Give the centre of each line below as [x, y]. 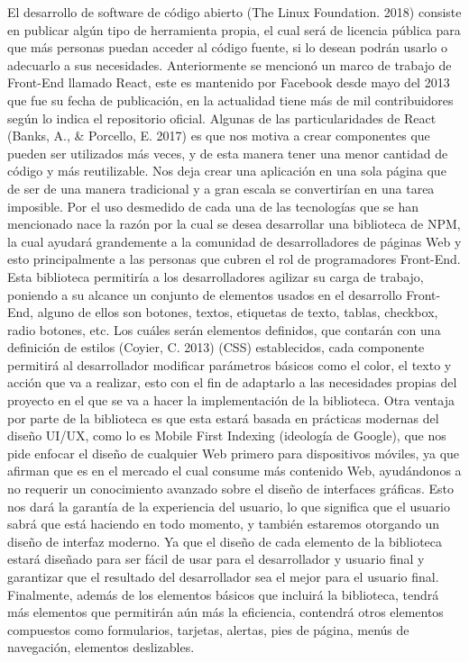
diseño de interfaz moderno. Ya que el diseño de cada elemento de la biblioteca [225, 541]
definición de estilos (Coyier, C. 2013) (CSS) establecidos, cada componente [216, 347]
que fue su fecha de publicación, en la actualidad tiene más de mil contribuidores [230, 100]
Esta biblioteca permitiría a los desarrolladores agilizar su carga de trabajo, [216, 276]
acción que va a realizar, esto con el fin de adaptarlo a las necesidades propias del [232, 382]
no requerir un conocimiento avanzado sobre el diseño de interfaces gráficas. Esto [231, 489]
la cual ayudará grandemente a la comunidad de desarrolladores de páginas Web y [234, 241]
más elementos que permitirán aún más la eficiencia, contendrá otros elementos [225, 612]
